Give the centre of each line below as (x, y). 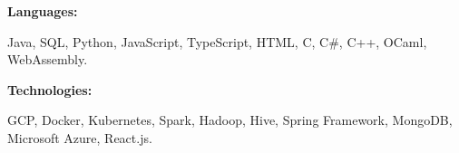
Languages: (43, 11)
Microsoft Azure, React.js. (80, 137)
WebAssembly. (48, 59)
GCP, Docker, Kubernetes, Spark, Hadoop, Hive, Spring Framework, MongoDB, (230, 120)
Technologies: (50, 89)
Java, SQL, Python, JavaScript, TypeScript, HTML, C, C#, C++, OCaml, (217, 41)
